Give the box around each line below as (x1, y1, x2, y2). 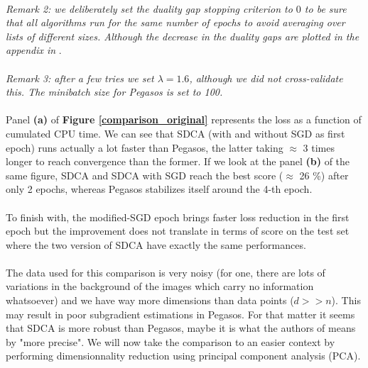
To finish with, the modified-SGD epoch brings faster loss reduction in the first (6, 209, 350, 224)
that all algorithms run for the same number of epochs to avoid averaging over (6, 15, 345, 30)
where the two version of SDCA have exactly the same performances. (6, 237, 306, 252)
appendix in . (6, 43, 62, 57)
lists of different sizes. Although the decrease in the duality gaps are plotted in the (6, 28, 359, 43)
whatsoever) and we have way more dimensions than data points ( (6, 293, 294, 308)
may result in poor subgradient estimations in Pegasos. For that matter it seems (6, 306, 355, 321)
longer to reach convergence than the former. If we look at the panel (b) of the (6, 154, 350, 169)
